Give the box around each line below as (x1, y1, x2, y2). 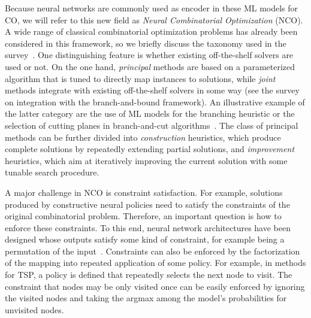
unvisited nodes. (5, 303, 64, 316)
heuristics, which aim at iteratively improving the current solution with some (5, 154, 288, 166)
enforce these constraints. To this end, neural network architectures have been (5, 221, 291, 234)
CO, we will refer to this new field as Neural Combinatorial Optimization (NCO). (5, 13, 303, 26)
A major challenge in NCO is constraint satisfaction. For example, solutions (5, 186, 283, 198)
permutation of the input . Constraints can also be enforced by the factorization (5, 244, 300, 257)
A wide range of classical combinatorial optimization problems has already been (5, 25, 298, 38)
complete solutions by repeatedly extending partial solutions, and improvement (5, 143, 295, 155)
